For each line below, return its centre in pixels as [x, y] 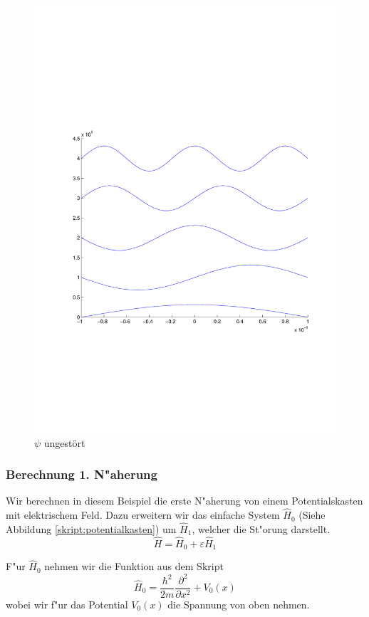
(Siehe [312, 515]
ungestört [64, 442]
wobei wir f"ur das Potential [67, 604]
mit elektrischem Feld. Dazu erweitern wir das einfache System [143, 515]
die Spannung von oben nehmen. [239, 604]
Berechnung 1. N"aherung [82, 474]
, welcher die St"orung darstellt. [261, 528]
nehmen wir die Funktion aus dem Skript [134, 566]
